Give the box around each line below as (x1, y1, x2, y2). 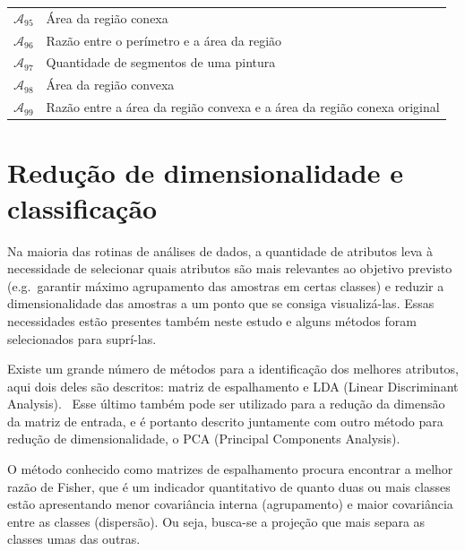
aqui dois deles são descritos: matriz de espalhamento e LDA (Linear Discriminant (7, 376, 459, 395)
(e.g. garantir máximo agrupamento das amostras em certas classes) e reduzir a (7, 276, 444, 295)
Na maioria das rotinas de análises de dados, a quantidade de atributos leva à (7, 241, 434, 260)
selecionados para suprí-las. (7, 329, 157, 348)
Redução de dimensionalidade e (7, 154, 403, 191)
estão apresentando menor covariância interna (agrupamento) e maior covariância (7, 495, 453, 513)
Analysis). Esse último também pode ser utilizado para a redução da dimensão (7, 394, 445, 413)
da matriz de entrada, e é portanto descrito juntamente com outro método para (7, 411, 443, 430)
